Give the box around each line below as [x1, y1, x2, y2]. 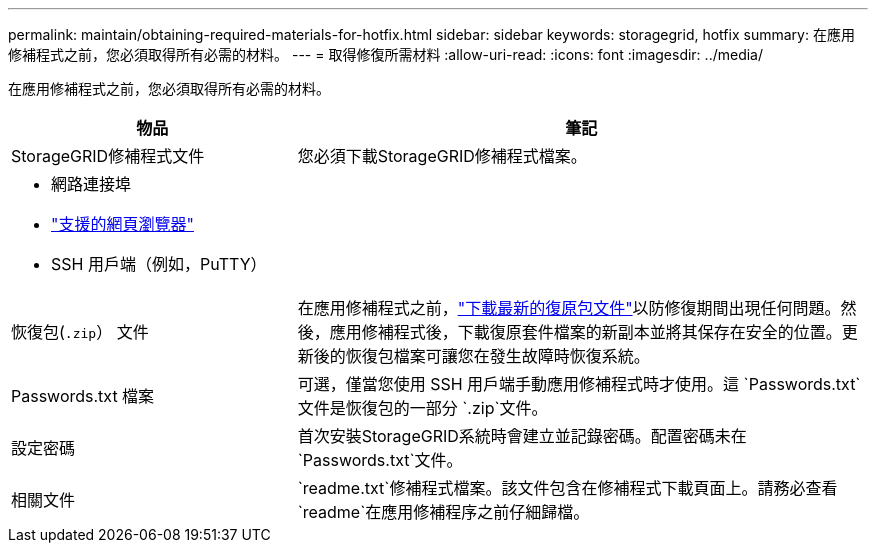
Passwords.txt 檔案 [11, 386, 155, 406]
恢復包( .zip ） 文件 [11, 322, 149, 342]
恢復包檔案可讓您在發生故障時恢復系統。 [345, 346, 650, 366]
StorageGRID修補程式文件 [11, 146, 205, 166]
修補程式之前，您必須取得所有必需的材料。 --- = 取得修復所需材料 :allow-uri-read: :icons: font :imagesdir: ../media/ [8, 46, 764, 63]
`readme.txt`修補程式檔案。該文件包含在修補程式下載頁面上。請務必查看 [297, 478, 838, 498]
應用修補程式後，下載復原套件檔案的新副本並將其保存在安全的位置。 [329, 322, 842, 342]
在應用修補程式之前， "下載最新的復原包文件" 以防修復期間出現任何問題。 [297, 298, 841, 318]
